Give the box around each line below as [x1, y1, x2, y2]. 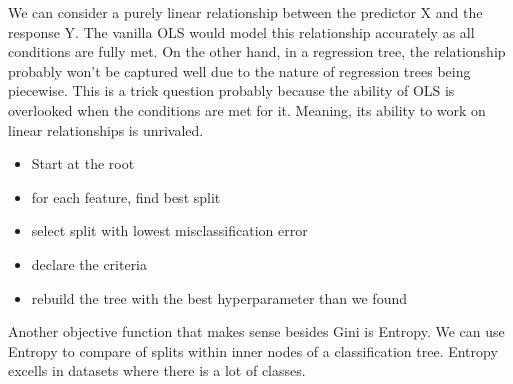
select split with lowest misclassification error [31, 220, 308, 241]
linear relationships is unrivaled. [8, 119, 204, 140]
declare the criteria [31, 253, 148, 274]
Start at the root [31, 153, 135, 174]
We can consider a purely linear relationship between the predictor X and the [8, 2, 483, 22]
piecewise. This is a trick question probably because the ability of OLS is [8, 80, 455, 101]
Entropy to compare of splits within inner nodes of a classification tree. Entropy [8, 340, 498, 361]
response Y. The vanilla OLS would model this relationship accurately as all [8, 21, 475, 42]
